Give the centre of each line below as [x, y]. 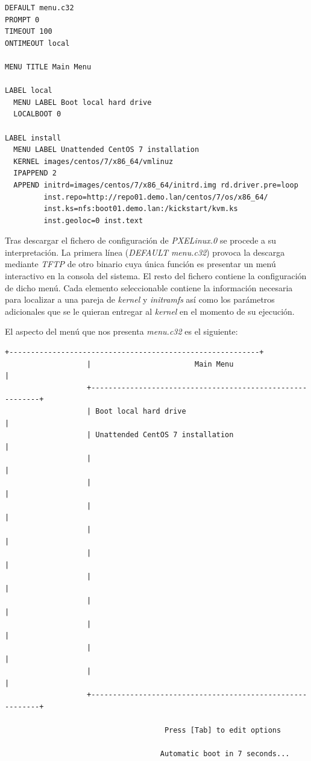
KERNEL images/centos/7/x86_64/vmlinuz [93, 161]
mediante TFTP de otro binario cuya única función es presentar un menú [140, 264]
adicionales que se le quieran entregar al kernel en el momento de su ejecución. [150, 311]
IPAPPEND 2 [35, 173]
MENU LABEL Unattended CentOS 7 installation [106, 150]
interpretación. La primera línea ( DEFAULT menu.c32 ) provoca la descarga [145, 252]
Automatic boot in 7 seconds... [225, 754]
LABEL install [33, 138]
